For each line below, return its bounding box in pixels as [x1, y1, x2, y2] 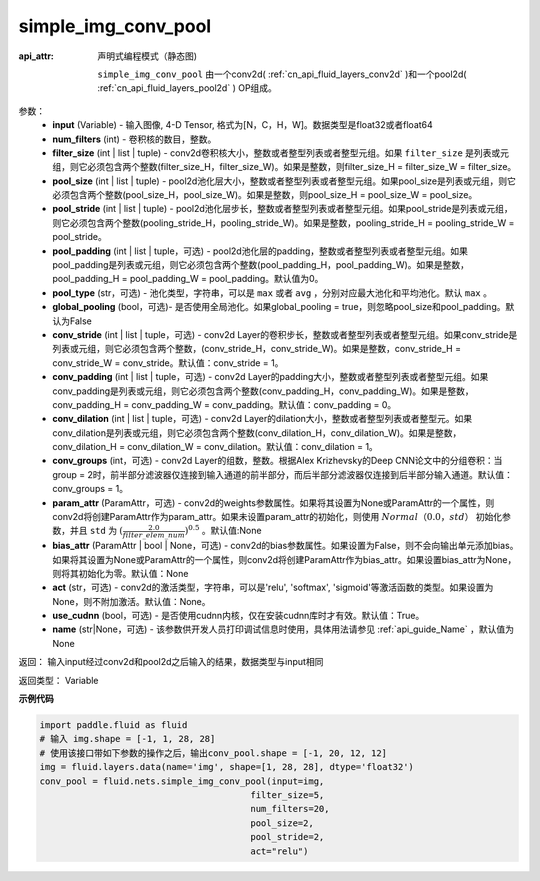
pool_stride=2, [250, 831, 325, 843]
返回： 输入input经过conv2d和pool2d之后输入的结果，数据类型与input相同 [18, 656, 324, 668]
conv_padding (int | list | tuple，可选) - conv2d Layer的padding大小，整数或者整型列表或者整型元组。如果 [52, 371, 489, 383]
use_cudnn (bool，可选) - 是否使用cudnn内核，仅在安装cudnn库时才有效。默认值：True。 [52, 610, 425, 622]
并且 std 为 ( [69, 525, 124, 537]
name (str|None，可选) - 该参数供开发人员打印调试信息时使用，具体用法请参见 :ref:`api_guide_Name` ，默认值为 [52, 623, 515, 635]
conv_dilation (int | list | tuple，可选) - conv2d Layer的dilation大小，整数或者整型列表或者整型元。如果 [52, 413, 473, 425]
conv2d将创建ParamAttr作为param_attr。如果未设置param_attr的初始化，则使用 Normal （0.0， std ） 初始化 [52, 511, 503, 523]
